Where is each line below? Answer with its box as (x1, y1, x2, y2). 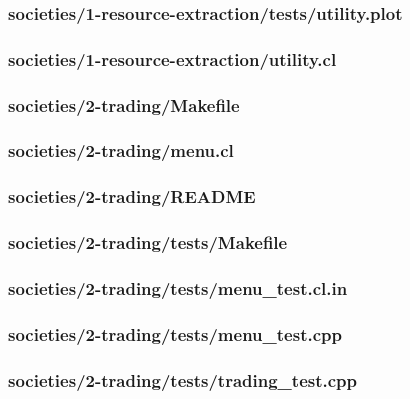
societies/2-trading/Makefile (8, 92, 240, 117)
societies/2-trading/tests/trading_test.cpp (8, 367, 357, 392)
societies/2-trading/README (8, 184, 256, 209)
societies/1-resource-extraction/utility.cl (8, 46, 337, 71)
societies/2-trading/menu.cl (8, 138, 234, 163)
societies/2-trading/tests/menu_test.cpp (8, 321, 342, 346)
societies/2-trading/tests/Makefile (8, 230, 288, 255)
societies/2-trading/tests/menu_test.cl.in (8, 275, 348, 300)
